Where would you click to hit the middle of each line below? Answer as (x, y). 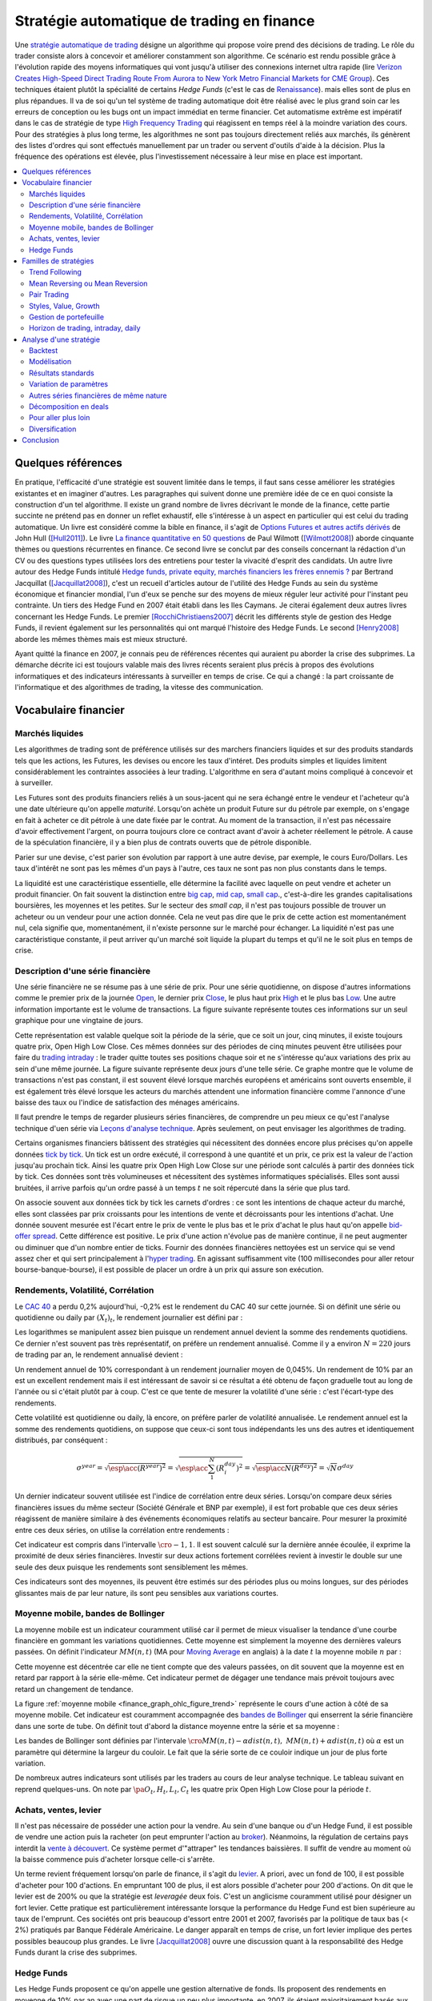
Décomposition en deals (69, 407)
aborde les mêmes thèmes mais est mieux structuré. (101, 639)
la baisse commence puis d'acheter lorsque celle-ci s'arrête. (115, 1859)
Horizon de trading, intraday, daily (85, 328)
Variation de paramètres (69, 384)
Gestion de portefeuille (66, 317)
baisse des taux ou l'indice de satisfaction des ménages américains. (127, 1102)
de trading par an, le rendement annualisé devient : (99, 1355)
